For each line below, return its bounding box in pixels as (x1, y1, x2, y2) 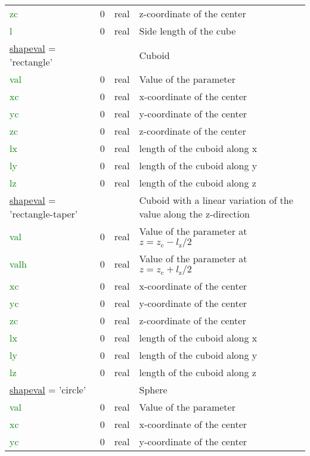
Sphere (139, 383, 168, 396)
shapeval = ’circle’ (10, 383, 86, 396)
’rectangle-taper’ (10, 207, 78, 221)
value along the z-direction (139, 207, 250, 221)
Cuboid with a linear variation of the (139, 193, 293, 207)
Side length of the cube (139, 24, 236, 38)
